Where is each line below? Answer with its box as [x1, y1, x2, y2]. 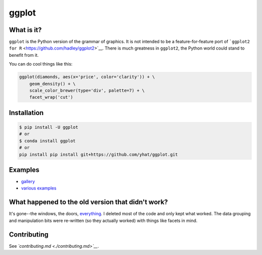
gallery [21, 179, 35, 185]
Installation [9, 108, 44, 117]
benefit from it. [9, 52, 39, 58]
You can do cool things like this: [9, 61, 73, 67]
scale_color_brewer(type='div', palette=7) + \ [29, 88, 145, 93]
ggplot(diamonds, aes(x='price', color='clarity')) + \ [19, 74, 155, 80]
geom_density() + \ [29, 81, 76, 86]
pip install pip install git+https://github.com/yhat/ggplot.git [19, 152, 178, 157]
